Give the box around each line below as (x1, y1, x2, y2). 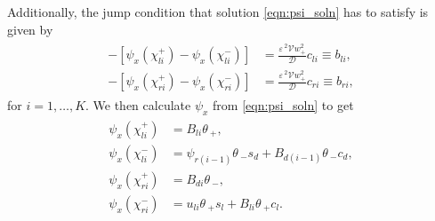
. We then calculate (85, 96, 191, 114)
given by (7, 20, 53, 38)
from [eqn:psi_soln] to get (213, 96, 354, 114)
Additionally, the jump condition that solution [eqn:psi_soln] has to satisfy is (7, 3, 429, 20)
